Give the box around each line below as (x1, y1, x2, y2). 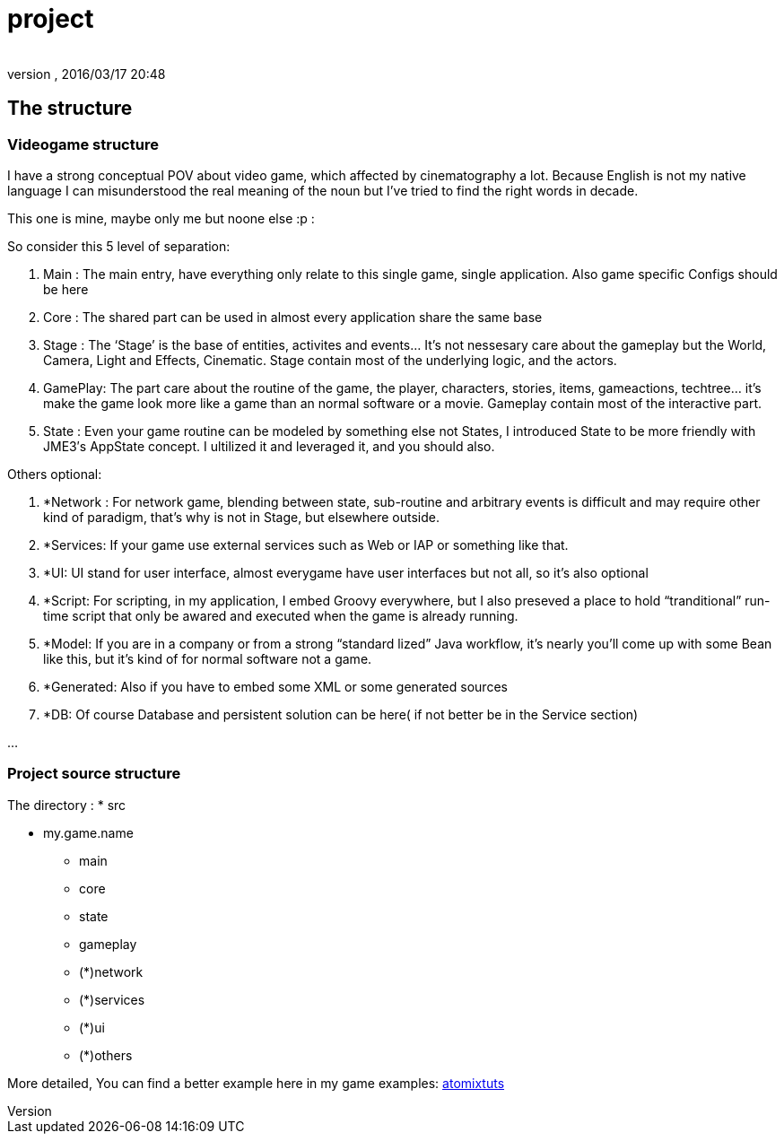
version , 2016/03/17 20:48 (7, 65, 166, 82)
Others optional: (7, 466, 102, 482)
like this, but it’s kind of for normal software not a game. (43, 650, 372, 666)
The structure (7, 97, 133, 120)
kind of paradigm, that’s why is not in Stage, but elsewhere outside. (43, 509, 440, 525)
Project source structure (7, 764, 181, 783)
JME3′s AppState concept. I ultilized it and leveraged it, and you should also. (43, 438, 495, 454)
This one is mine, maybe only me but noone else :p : (7, 210, 315, 226)
